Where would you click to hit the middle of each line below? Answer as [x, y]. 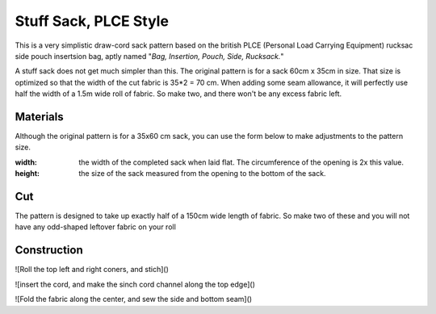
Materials [39, 117]
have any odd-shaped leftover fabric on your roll [96, 227]
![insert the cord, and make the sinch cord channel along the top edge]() [135, 284]
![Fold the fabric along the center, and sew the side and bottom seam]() [134, 299]
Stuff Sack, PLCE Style [92, 21]
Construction [49, 250]
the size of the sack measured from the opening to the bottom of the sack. [202, 174]
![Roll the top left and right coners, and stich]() [92, 270]
